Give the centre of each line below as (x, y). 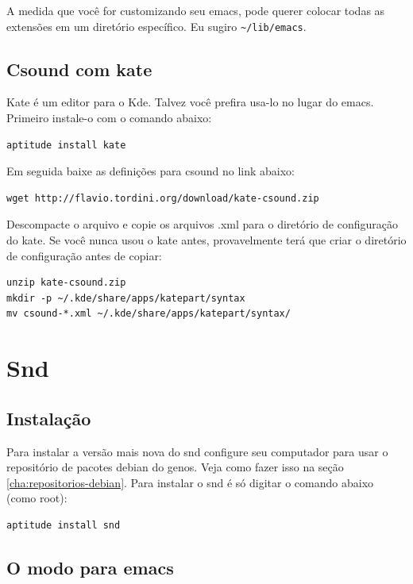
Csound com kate (79, 69)
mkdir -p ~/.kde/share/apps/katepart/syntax (126, 298)
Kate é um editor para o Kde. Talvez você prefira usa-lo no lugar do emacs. (190, 102)
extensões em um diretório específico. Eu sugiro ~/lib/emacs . (156, 26)
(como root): (37, 498)
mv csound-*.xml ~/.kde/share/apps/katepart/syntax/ (149, 314)
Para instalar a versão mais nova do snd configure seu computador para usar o (197, 451)
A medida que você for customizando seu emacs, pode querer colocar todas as (196, 10)
